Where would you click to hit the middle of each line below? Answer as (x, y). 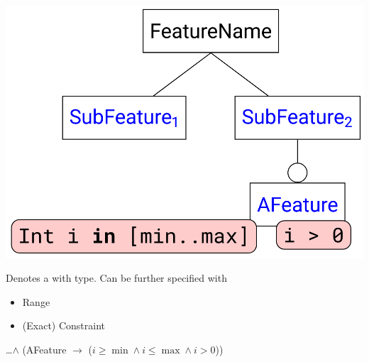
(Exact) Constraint (64, 325)
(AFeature (44, 350)
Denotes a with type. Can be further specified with (116, 278)
